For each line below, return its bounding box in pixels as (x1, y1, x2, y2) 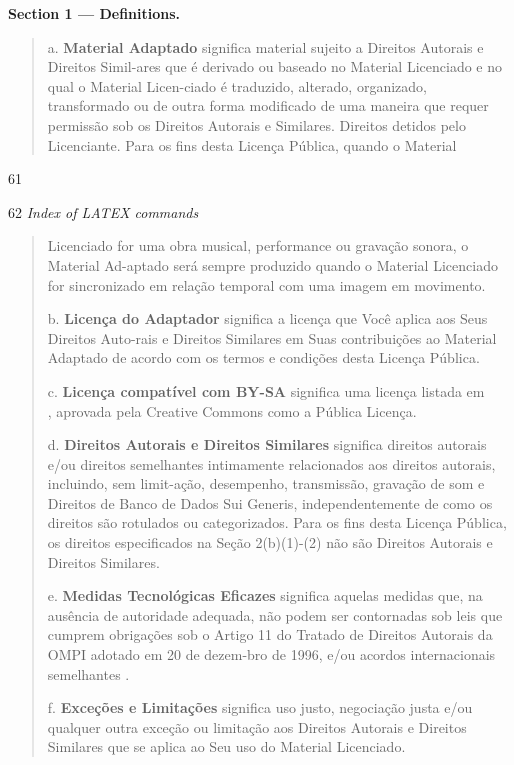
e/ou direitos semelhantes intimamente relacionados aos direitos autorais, (47, 453, 496, 474)
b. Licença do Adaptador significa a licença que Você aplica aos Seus (47, 308, 488, 329)
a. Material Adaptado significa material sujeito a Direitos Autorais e (47, 36, 484, 57)
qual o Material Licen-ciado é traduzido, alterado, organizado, (47, 75, 427, 96)
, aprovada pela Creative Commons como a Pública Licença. (47, 400, 417, 421)
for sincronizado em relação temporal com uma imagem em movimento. (47, 274, 486, 295)
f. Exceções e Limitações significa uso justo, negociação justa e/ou (47, 697, 473, 718)
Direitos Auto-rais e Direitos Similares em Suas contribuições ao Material (47, 327, 497, 348)
